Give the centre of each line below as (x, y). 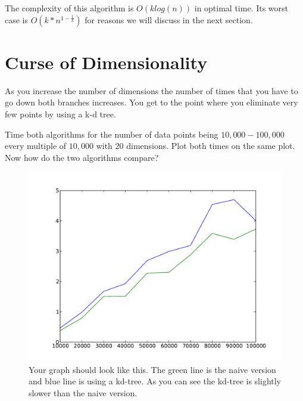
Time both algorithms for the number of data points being (112, 134)
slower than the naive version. (83, 393)
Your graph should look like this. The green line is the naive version (152, 369)
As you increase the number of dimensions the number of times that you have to (151, 90)
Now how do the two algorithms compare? (82, 157)
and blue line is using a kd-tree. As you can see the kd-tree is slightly (155, 381)
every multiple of (36, 146)
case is (17, 19)
